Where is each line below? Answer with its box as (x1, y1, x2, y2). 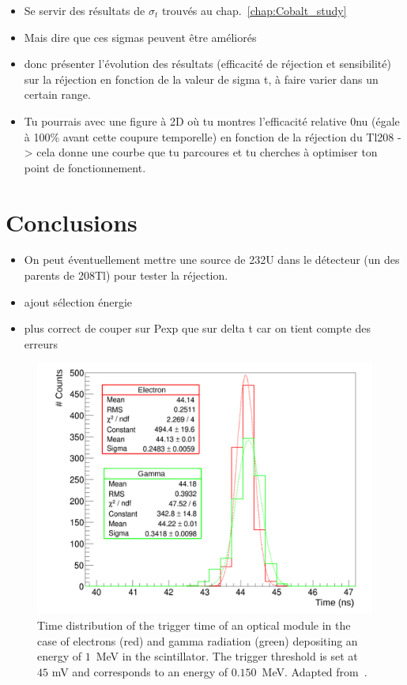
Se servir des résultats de (24, 2, 145, 18)
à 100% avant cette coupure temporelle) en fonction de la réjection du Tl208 (24, 128, 394, 145)
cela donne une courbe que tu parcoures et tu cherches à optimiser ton (36, 144, 378, 160)
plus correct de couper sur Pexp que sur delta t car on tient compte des (24, 320, 371, 337)
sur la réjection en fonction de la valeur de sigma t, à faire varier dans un (24, 70, 379, 87)
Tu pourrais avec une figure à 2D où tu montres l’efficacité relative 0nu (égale (24, 112, 400, 129)
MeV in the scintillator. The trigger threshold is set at (96, 648, 358, 664)
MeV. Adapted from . (262, 663, 367, 679)
